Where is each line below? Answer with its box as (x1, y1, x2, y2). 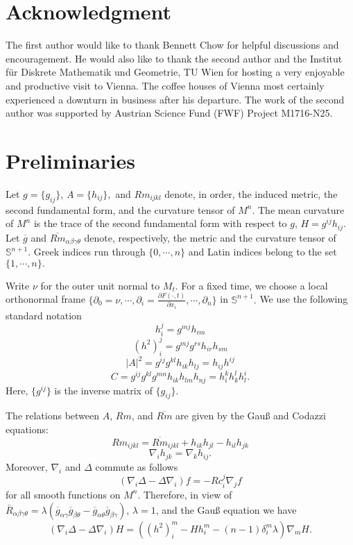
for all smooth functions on (6, 487, 121, 501)
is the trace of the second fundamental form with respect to (33, 216, 287, 230)
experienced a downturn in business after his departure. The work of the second (6, 92, 345, 106)
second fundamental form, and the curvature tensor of (6, 202, 235, 217)
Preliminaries (6, 146, 135, 174)
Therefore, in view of (143, 487, 232, 501)
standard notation (6, 308, 82, 322)
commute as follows (95, 459, 178, 473)
